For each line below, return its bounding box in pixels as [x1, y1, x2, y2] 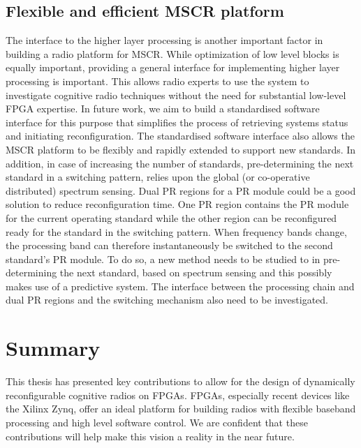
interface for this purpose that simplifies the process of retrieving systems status [6, 114, 348, 129]
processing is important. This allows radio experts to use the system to [6, 73, 309, 88]
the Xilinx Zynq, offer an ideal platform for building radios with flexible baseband [6, 401, 356, 416]
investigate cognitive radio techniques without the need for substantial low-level [6, 87, 346, 102]
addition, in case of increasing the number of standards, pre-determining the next [6, 156, 354, 170]
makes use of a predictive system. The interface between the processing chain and [6, 278, 355, 293]
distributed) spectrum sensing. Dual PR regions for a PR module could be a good [6, 183, 356, 197]
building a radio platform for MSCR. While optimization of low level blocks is [6, 46, 339, 61]
